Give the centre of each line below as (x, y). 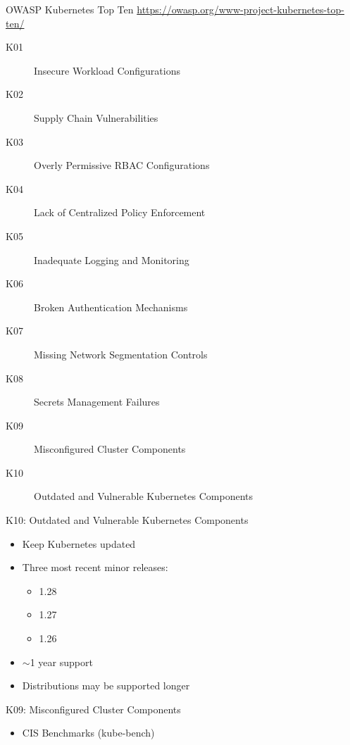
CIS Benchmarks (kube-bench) (88, 733)
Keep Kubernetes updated (79, 543)
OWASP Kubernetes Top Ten (70, 9)
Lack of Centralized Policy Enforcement (120, 212)
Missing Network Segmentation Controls (121, 354)
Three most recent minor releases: (95, 567)
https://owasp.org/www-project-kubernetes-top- (240, 9)
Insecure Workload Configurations (107, 70)
